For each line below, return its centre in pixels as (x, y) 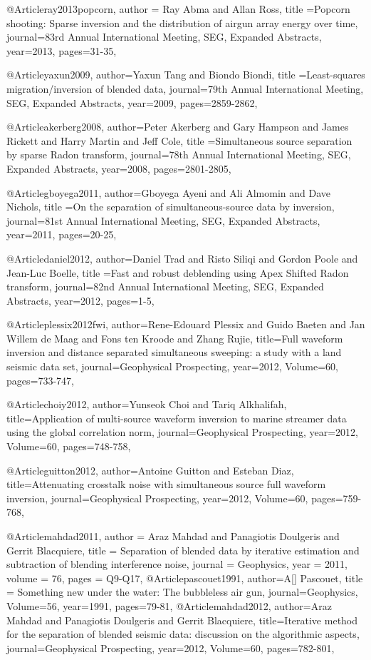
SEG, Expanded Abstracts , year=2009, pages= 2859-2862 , (132, 102)
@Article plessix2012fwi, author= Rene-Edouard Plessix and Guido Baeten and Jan (186, 324)
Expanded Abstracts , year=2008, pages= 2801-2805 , (119, 168)
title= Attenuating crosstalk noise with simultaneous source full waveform (166, 484)
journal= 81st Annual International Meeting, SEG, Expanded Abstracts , (163, 220)
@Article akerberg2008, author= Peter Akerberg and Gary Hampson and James (178, 127)
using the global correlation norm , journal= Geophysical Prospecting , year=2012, (182, 432)
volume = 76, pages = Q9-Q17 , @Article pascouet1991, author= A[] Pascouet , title (185, 578)
